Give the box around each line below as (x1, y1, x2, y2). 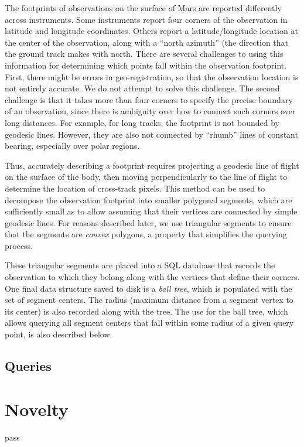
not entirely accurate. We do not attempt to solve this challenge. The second (5, 82, 280, 94)
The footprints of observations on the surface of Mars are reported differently (5, 2, 282, 13)
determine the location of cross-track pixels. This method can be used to (5, 182, 265, 194)
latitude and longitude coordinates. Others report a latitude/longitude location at (5, 25, 298, 37)
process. (5, 239, 33, 251)
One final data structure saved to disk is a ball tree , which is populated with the (5, 282, 292, 294)
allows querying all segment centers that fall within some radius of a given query (5, 316, 294, 329)
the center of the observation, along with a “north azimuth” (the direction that (5, 36, 289, 48)
